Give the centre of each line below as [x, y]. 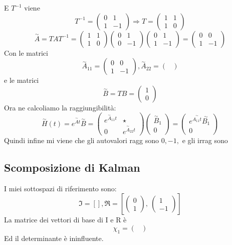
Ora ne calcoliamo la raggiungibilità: [60, 107]
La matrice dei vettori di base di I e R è [65, 220]
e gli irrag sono [205, 140]
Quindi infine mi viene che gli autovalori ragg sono [81, 140]
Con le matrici [26, 52]
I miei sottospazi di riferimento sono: [60, 188]
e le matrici [22, 80]
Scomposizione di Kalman [72, 167]
